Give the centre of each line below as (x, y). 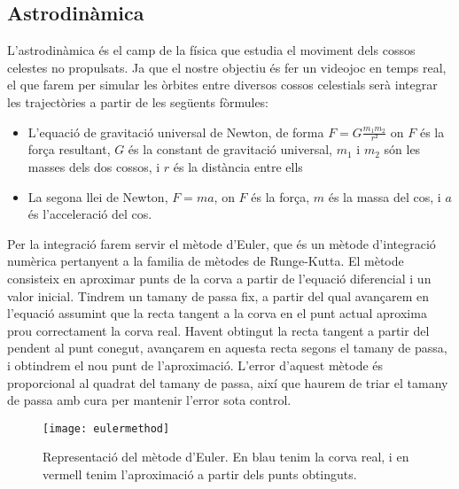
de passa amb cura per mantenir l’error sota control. (149, 400)
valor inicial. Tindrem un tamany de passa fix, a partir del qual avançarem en (218, 295)
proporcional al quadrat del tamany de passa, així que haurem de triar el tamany (228, 382)
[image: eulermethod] (106, 428)
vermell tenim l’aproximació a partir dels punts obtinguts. (200, 473)
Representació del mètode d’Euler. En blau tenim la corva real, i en (226, 457)
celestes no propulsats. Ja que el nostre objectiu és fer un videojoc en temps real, (227, 67)
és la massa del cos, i (385, 196)
